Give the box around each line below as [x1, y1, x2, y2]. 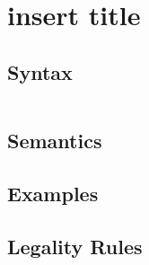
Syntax [7, 57, 73, 85]
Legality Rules [7, 232, 143, 260]
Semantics [7, 126, 102, 154]
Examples [7, 179, 99, 207]
